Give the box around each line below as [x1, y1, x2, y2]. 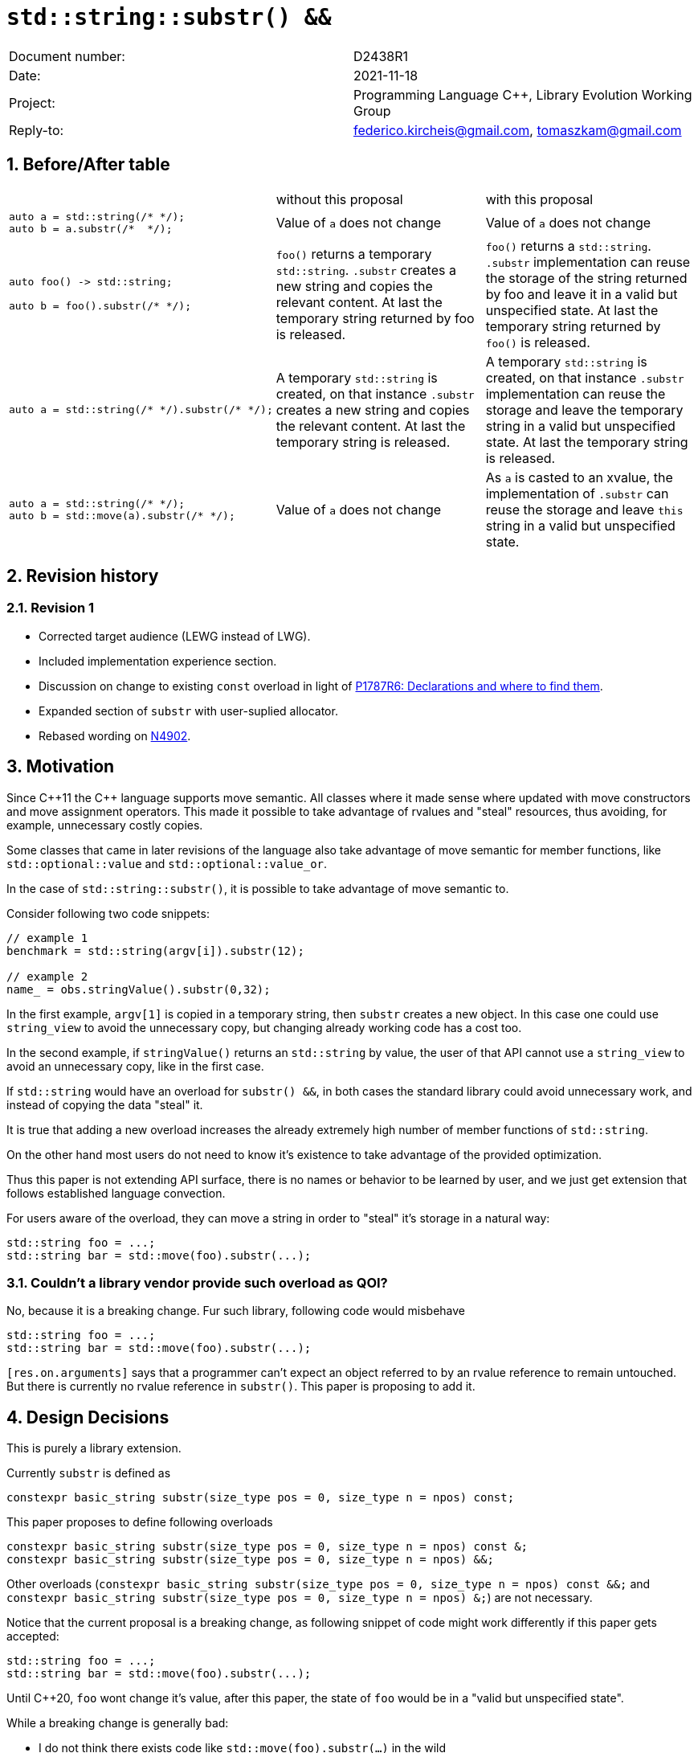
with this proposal [485, 190, 594, 207]
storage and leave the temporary [485, 401, 684, 418]
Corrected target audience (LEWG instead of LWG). [39, 629, 311, 643]
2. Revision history [6, 566, 159, 587]
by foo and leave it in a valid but [485, 285, 678, 302]
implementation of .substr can [485, 485, 669, 502]
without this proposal [276, 190, 403, 207]
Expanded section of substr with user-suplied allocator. [39, 703, 338, 718]
